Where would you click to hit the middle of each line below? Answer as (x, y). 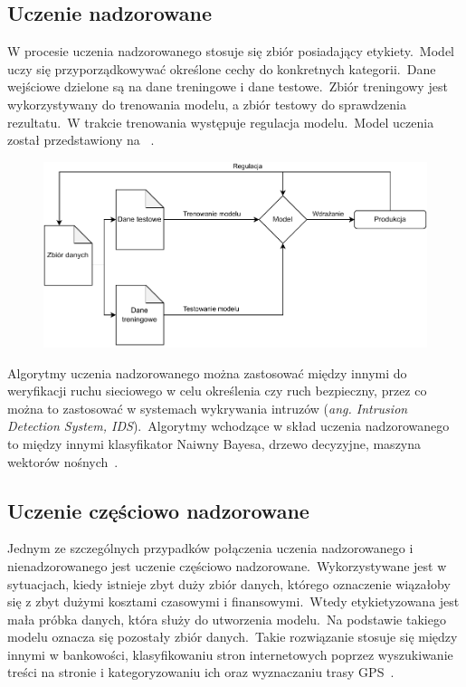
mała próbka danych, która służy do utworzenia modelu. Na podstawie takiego (227, 619)
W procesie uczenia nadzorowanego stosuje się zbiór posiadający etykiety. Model (231, 51)
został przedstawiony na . (81, 140)
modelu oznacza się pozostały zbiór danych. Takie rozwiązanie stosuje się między (233, 637)
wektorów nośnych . (63, 461)
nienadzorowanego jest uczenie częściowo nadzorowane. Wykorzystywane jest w (227, 565)
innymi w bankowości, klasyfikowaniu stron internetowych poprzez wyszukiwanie (230, 654)
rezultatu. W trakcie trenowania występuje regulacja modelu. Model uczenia (221, 122)
